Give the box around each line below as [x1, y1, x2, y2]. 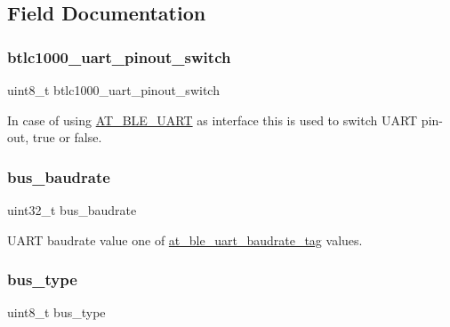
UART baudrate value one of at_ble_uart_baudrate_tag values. [7, 230, 363, 249]
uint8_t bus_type [7, 303, 106, 322]
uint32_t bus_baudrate [7, 201, 137, 219]
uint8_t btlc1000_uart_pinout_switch [7, 81, 220, 99]
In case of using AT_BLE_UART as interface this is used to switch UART [7, 110, 418, 129]
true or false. [32, 128, 102, 147]
